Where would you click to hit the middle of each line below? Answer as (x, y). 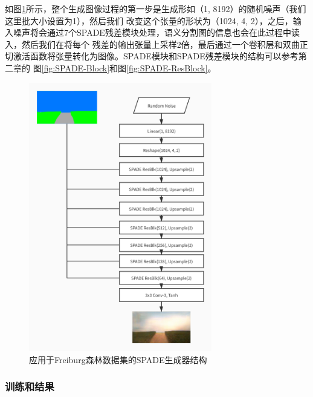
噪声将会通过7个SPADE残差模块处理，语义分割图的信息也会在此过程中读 (156, 32)
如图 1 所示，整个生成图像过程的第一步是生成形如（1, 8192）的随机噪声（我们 (156, 8)
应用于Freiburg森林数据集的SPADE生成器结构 (118, 359)
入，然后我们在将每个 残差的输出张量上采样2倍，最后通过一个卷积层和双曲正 (156, 44)
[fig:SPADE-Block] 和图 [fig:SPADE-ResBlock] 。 (129, 67)
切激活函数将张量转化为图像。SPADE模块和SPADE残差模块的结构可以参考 (152, 56)
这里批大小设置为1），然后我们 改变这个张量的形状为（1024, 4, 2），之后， (149, 20)
